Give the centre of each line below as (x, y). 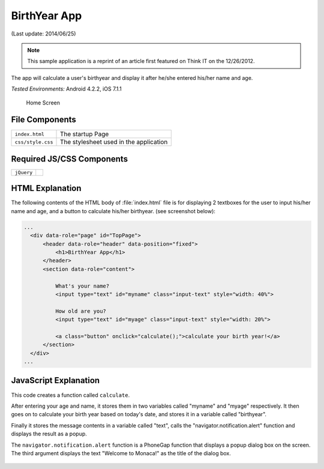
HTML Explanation (46, 188)
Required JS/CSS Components (70, 159)
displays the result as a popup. (49, 434)
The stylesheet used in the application (114, 142)
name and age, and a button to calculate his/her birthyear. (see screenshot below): (113, 211)
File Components (43, 120)
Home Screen (43, 103)
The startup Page (84, 134)
